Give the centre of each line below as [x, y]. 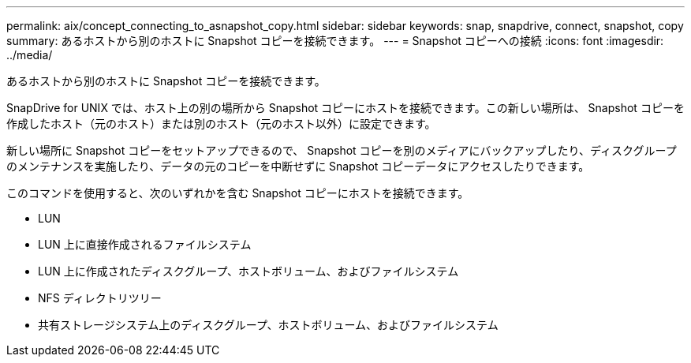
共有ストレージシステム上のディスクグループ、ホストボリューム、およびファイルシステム [268, 325]
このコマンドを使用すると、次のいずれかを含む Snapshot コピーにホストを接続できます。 [238, 193]
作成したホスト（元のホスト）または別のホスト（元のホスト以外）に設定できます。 [221, 123]
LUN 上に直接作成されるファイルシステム [145, 244]
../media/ [30, 55]
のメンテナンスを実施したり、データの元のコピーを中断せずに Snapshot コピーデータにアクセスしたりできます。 [298, 166]
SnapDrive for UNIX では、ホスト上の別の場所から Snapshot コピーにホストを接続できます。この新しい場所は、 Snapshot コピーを [345, 108]
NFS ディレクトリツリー [100, 298]
